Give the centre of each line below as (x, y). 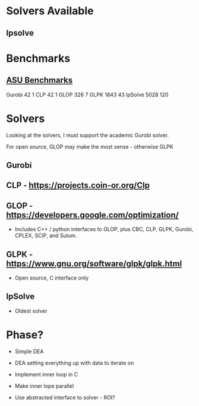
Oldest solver (31, 311)
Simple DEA (29, 351)
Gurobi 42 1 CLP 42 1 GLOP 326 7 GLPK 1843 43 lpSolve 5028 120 (87, 95)
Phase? (25, 335)
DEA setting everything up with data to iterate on (74, 363)
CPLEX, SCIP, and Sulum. (46, 235)
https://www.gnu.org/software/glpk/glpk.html (94, 264)
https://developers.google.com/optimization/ (93, 215)
